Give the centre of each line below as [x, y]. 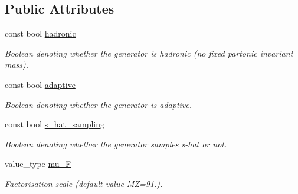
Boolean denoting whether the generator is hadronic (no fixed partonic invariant [149, 53]
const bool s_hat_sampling [55, 124]
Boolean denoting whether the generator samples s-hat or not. [116, 144]
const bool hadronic [40, 33]
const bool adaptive [40, 84]
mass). [17, 65]
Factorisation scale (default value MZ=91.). [84, 183]
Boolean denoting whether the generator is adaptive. [99, 104]
